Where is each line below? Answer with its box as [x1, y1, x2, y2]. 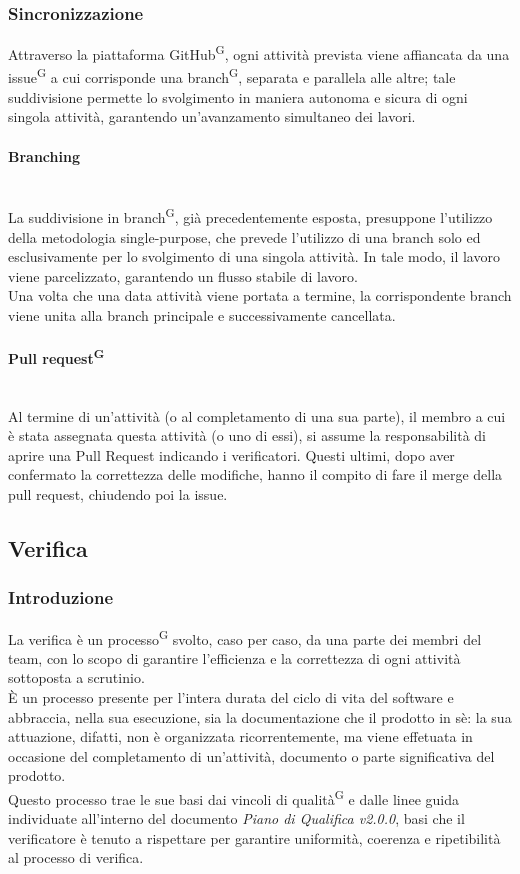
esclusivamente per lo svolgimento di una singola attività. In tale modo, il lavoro [8, 246, 500, 267]
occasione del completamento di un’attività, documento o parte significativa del [8, 745, 495, 766]
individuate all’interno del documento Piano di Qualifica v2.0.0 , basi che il [8, 808, 465, 829]
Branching [8, 145, 80, 166]
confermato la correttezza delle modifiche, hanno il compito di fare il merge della [8, 464, 503, 485]
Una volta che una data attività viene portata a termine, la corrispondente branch [8, 285, 512, 306]
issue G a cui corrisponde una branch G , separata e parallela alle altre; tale [8, 64, 456, 88]
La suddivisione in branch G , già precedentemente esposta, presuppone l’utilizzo [8, 204, 493, 227]
